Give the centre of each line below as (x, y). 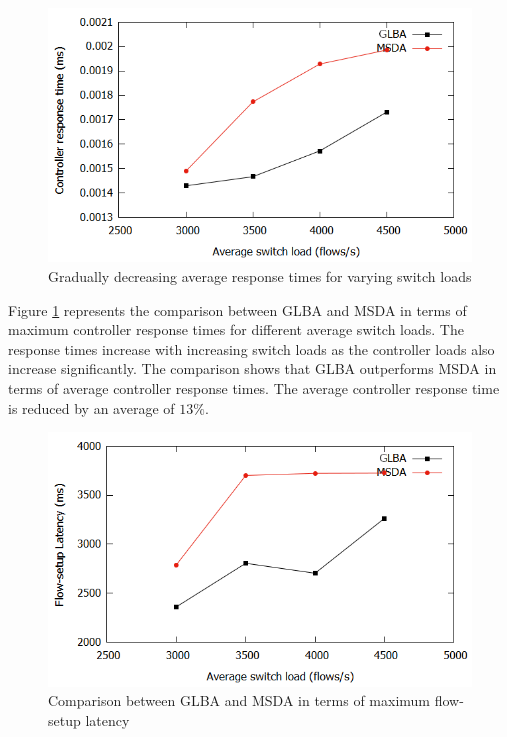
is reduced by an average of (91, 407)
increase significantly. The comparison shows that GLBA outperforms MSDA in (252, 368)
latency (107, 719)
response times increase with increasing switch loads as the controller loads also (251, 348)
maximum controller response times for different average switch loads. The (236, 329)
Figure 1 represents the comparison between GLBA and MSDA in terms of (237, 309)
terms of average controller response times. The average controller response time (254, 387)
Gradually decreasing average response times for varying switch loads (260, 275)
